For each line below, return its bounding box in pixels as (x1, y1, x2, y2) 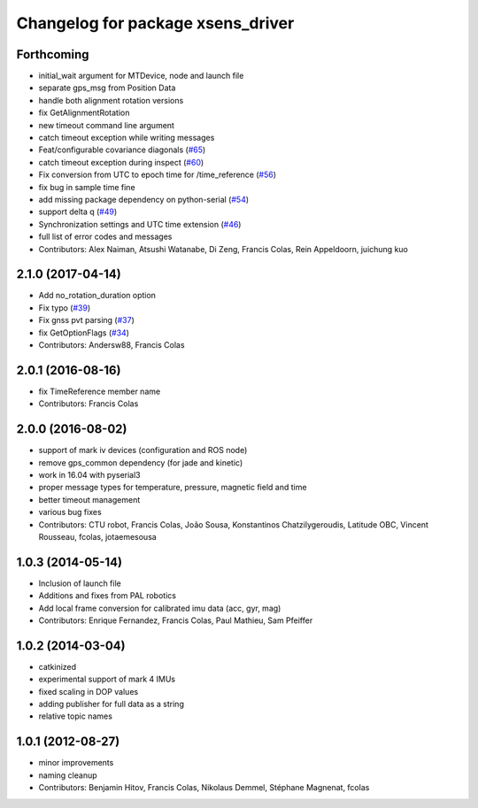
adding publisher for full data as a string (38, 699, 185, 710)
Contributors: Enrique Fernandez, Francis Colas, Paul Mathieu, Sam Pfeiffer (38, 615, 313, 626)
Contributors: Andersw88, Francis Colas (38, 340, 185, 350)
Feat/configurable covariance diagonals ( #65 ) (38, 144, 206, 155)
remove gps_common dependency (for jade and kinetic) (38, 457, 243, 468)
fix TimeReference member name (38, 386, 161, 396)
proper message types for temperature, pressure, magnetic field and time (38, 482, 307, 493)
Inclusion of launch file (38, 578, 121, 589)
